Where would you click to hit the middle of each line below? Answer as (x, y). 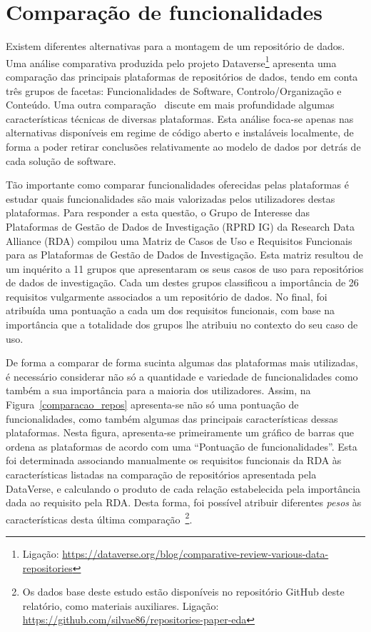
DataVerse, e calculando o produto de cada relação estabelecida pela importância (183, 488)
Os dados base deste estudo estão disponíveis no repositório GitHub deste (183, 592)
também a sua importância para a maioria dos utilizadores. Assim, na (158, 390)
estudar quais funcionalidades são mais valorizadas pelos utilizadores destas (171, 198)
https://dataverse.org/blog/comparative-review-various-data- (195, 554)
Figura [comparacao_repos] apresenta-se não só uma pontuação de (152, 405)
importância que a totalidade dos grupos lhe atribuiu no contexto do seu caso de (182, 325)
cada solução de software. (61, 160)
